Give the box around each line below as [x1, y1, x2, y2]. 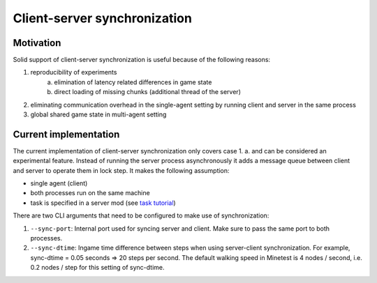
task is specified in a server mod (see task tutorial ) [30, 199, 176, 207]
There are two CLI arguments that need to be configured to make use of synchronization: [13, 211, 269, 220]
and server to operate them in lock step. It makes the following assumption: [13, 166, 230, 174]
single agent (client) [30, 179, 88, 188]
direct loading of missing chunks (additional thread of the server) [54, 88, 241, 96]
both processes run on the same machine [30, 189, 150, 197]
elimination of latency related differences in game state [54, 77, 212, 86]
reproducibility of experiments [30, 68, 117, 77]
